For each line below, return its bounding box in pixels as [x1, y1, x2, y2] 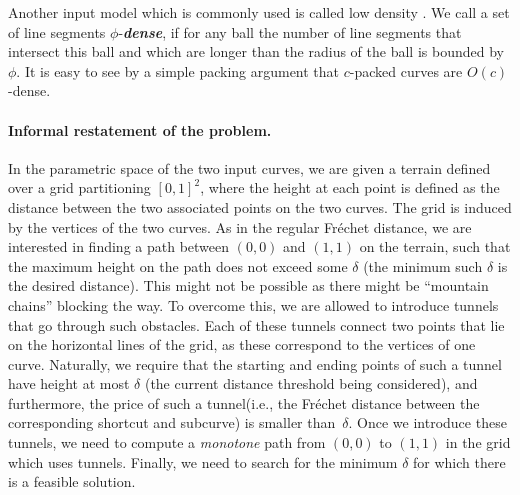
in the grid [445, 432, 511, 453]
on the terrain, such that [359, 236, 511, 257]
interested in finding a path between [8, 236, 230, 257]
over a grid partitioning [8, 177, 151, 198]
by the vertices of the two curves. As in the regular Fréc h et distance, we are [8, 216, 472, 237]
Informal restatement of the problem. [8, 119, 272, 140]
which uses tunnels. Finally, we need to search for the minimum [8, 451, 398, 472]
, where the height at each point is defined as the [200, 177, 500, 198]
